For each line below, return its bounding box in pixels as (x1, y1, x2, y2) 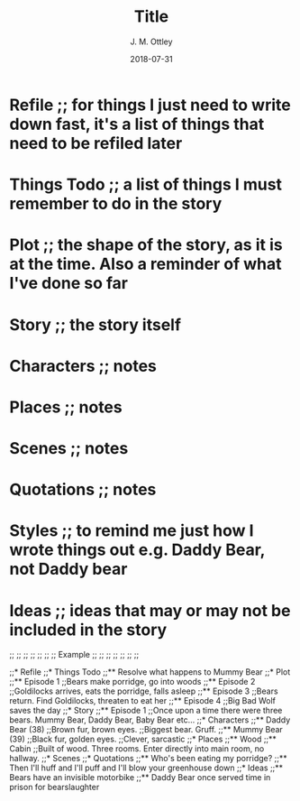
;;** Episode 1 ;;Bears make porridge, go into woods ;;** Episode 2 (9, 677, 256, 687)
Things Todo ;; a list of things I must (9, 174, 282, 195)
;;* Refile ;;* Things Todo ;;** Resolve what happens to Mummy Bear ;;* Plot (9, 667, 291, 677)
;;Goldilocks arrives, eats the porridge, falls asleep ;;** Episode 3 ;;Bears (9, 686, 278, 696)
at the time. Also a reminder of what (9, 254, 282, 274)
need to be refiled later (9, 133, 183, 153)
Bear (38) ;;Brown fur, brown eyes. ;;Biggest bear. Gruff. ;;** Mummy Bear (9, 724, 284, 735)
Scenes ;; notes (9, 438, 129, 459)
